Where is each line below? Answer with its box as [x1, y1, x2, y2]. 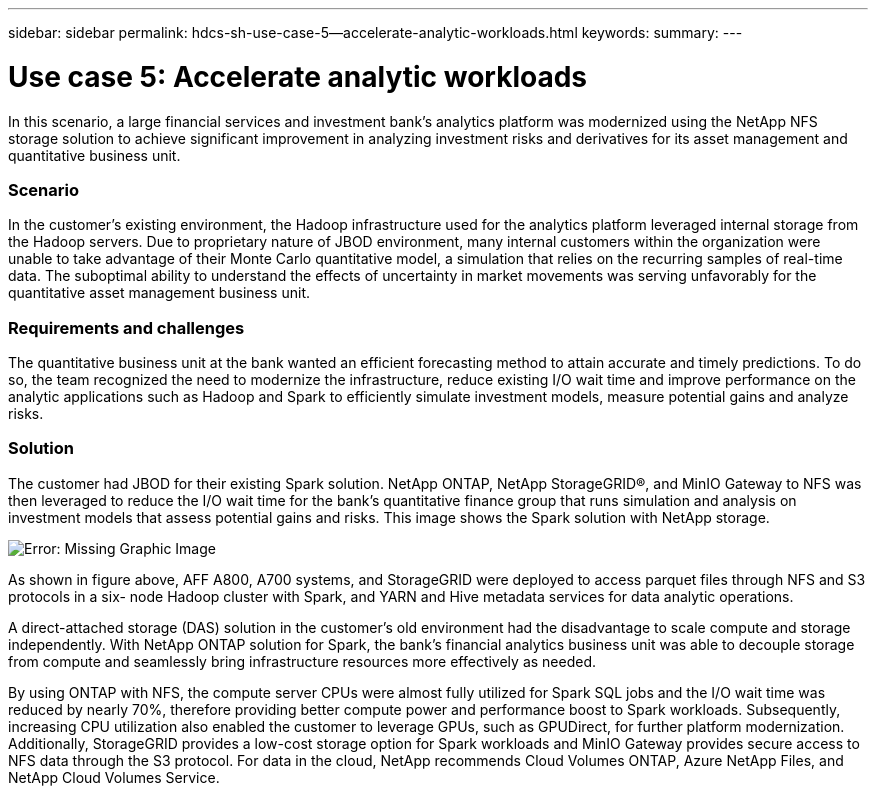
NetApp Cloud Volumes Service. [8, 768, 220, 786]
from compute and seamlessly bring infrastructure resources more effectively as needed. [8, 652, 596, 670]
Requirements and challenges [8, 317, 245, 338]
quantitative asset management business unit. [8, 284, 311, 302]
